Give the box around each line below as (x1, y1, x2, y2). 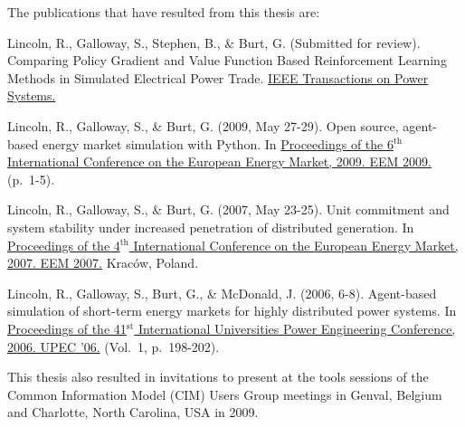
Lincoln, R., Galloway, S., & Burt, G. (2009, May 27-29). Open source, (7, 116, 399, 135)
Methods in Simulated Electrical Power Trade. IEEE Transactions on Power (7, 68, 429, 87)
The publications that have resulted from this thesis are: (7, 3, 320, 21)
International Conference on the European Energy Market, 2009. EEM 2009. (7, 152, 432, 171)
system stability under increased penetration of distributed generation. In (7, 217, 414, 236)
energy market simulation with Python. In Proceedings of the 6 (42, 134, 394, 153)
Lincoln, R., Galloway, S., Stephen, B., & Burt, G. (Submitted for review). (7, 33, 421, 52)
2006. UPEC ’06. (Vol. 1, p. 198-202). (7, 337, 220, 356)
